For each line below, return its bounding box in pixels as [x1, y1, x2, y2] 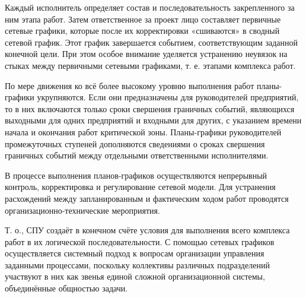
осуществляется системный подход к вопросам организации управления [5, 247, 264, 259]
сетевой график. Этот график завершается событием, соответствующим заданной [5, 36, 298, 48]
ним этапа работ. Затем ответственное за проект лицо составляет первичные [5, 12, 281, 25]
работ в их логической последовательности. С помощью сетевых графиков [5, 235, 275, 248]
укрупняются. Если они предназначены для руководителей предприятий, [37, 91, 299, 103]
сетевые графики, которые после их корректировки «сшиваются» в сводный [5, 24, 280, 37]
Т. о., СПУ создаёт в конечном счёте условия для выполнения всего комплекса [5, 224, 290, 236]
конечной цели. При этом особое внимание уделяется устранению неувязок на [5, 47, 288, 60]
